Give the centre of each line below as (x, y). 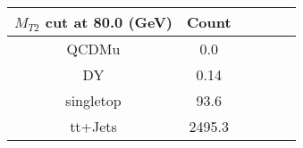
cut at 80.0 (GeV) (109, 22)
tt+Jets (93, 126)
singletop (93, 100)
